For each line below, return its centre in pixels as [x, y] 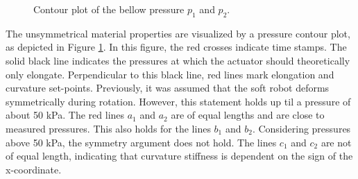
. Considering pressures [301, 128]
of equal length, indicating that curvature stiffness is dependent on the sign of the [179, 156]
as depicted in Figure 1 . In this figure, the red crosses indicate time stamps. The [176, 47]
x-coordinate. [34, 169]
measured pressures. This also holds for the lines [108, 128]
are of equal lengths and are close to [248, 115]
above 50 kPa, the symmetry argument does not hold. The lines [141, 142]
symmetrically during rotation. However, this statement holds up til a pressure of [178, 101]
